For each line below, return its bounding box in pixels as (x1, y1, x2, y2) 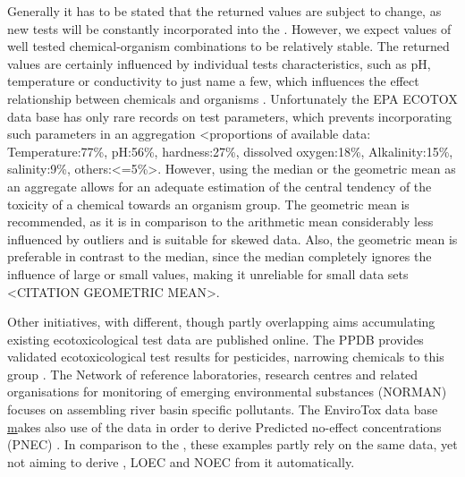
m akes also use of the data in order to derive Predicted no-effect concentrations (7, 417, 442, 436)
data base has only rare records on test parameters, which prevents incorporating (7, 106, 452, 125)
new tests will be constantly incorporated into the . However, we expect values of (7, 19, 452, 38)
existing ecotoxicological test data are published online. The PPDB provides (7, 329, 424, 348)
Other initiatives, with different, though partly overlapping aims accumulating (7, 312, 435, 331)
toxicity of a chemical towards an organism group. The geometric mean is (7, 194, 410, 213)
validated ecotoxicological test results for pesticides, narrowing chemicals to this (7, 347, 444, 366)
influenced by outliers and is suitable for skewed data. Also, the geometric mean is (7, 229, 458, 248)
